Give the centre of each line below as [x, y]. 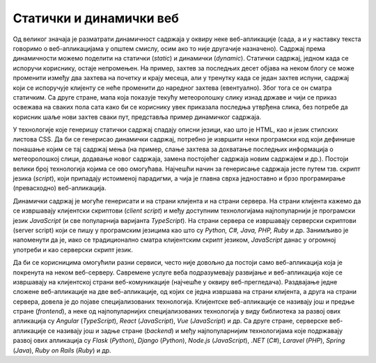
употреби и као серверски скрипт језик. [73, 249]
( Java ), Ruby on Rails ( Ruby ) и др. [62, 350]
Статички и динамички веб [96, 18]
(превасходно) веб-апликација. [60, 188]
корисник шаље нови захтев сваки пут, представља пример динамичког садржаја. [137, 117]
